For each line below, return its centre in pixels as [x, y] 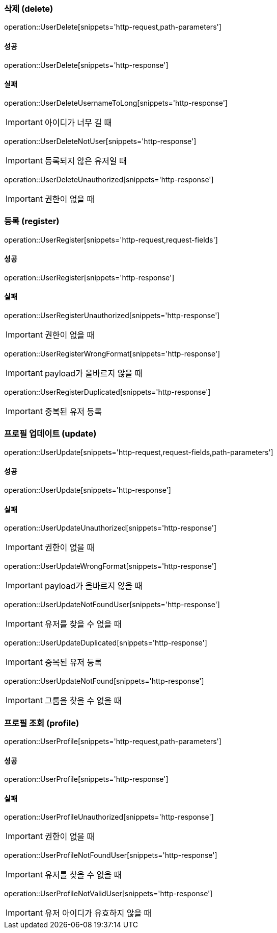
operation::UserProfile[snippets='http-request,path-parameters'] [113, 741]
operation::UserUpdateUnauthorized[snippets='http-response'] [110, 528]
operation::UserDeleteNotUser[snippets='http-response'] [100, 141]
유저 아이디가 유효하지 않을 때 [98, 913]
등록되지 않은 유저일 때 [86, 161]
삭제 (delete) [29, 9]
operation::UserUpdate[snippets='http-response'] [88, 490]
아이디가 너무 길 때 [78, 122]
